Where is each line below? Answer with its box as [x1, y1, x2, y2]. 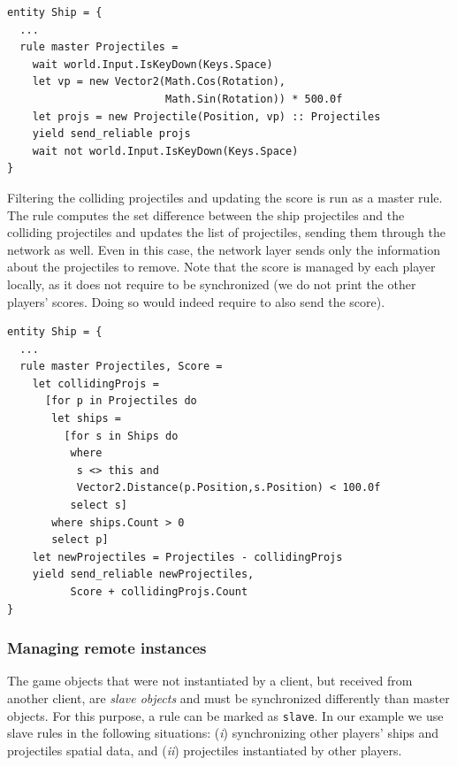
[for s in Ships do [64, 429, 179, 442]
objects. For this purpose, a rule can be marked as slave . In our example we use [7, 706, 444, 724]
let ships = [51, 412, 121, 425]
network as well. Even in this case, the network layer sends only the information [7, 240, 440, 258]
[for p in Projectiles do [44, 394, 197, 408]
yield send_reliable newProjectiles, [32, 568, 255, 581]
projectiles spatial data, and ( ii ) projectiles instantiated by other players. [7, 740, 402, 759]
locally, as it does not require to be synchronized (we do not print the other [7, 274, 416, 293]
